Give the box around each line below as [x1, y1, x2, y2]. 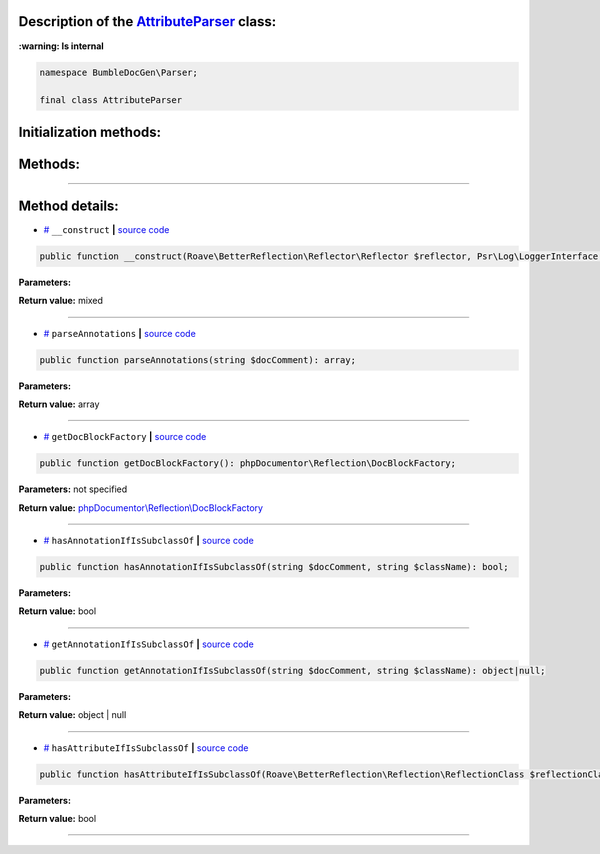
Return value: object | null [18, 709, 127, 721]
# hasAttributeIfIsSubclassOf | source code [43, 741, 249, 754]
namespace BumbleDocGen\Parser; [39, 66, 199, 78]
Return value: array [18, 398, 100, 410]
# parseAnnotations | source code [43, 327, 197, 339]
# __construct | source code [43, 223, 170, 235]
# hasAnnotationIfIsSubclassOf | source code [43, 535, 254, 547]
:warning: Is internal [18, 40, 104, 52]
